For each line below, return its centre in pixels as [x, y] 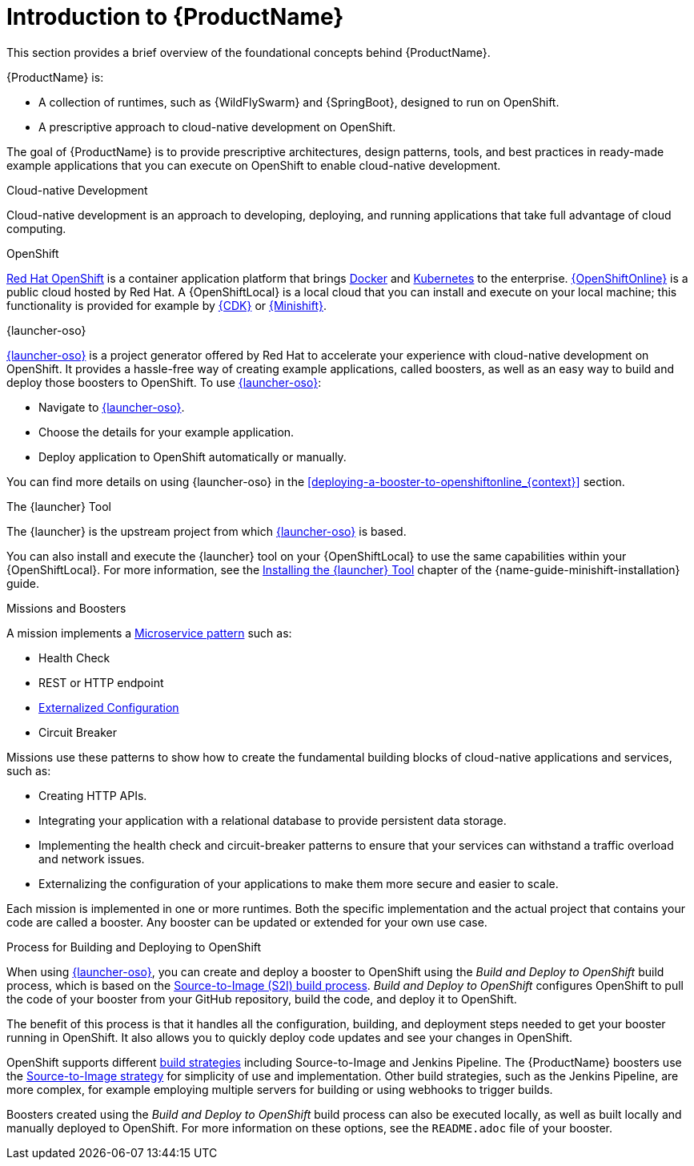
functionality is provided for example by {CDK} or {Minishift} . [167, 305]
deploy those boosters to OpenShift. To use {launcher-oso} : [164, 382]
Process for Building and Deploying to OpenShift [134, 947]
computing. [36, 228]
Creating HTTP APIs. [93, 795]
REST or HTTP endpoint [101, 682]
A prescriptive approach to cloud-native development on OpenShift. [217, 127]
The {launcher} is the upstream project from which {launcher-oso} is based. [207, 531]
